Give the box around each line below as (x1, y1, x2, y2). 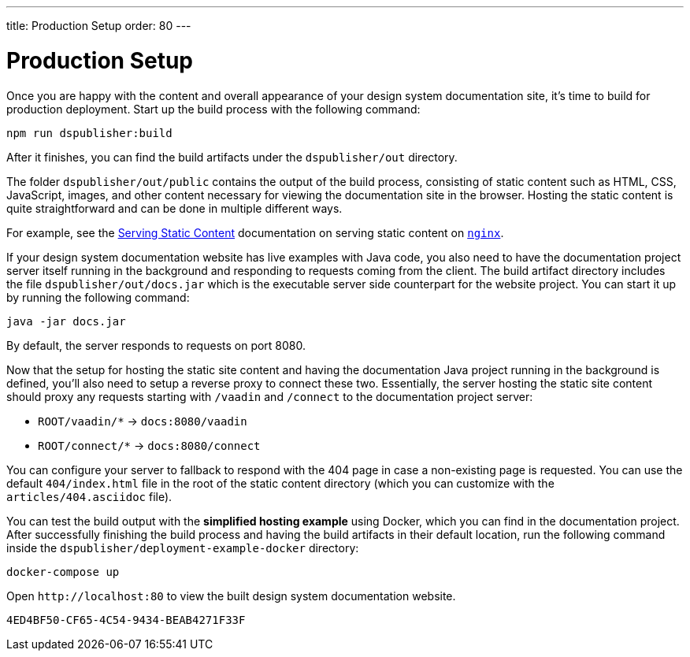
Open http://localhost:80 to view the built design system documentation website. (6, 588, 456, 603)
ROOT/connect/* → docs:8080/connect (38, 438, 261, 452)
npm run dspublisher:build (6, 126, 172, 139)
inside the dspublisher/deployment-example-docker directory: (6, 540, 359, 555)
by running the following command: (6, 290, 190, 304)
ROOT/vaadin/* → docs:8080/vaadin (38, 414, 247, 428)
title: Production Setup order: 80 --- (6, 19, 191, 32)
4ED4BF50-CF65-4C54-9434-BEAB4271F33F (6, 613, 246, 626)
